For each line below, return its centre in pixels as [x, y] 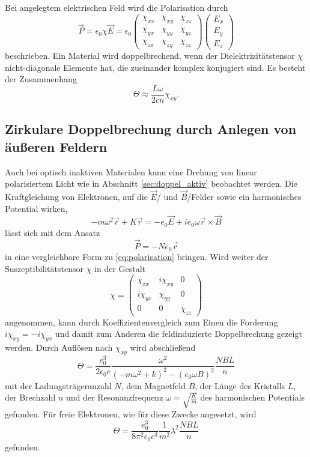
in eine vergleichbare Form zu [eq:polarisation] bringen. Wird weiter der [137, 257]
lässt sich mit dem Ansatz [53, 232]
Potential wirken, [36, 208]
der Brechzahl [30, 397]
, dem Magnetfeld [153, 385]
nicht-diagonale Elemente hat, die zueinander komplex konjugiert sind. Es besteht [155, 67]
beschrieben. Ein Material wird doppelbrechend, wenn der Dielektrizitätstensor [150, 56]
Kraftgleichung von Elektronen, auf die [76, 196]
